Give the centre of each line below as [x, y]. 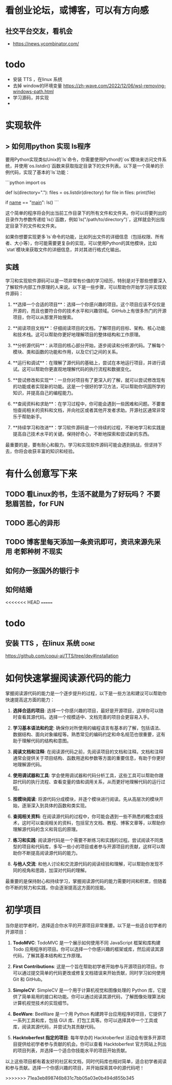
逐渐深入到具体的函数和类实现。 [56, 805]
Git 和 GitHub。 [29, 979]
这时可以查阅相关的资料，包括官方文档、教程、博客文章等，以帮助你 [93, 823]
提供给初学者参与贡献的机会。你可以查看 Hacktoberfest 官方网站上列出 [92, 1044]
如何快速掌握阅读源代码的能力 [68, 678]
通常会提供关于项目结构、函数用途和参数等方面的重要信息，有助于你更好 [89, 758]
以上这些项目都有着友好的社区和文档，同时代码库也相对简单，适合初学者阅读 [86, 1061]
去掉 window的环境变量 [37, 86]
